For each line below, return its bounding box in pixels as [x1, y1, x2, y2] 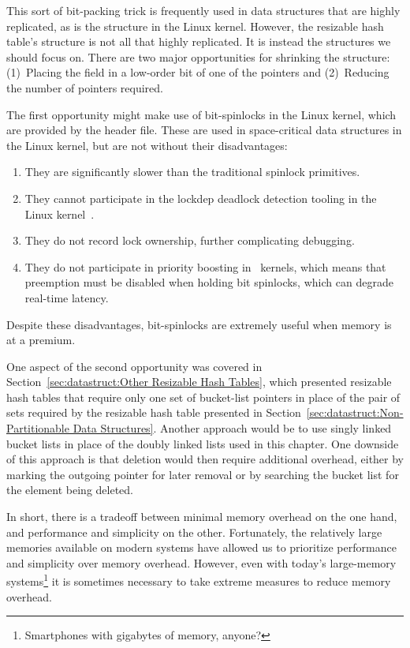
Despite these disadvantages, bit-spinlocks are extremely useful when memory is [6, 316, 392, 332]
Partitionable [6, 420, 69, 436]
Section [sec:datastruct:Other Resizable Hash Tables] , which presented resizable [6, 373, 392, 390]
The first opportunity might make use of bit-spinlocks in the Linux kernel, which [6, 106, 397, 122]
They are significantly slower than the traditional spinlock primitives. [24, 163, 360, 180]
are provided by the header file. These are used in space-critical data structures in [6, 122, 402, 138]
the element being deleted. [6, 481, 133, 498]
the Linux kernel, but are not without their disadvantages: [6, 137, 288, 153]
